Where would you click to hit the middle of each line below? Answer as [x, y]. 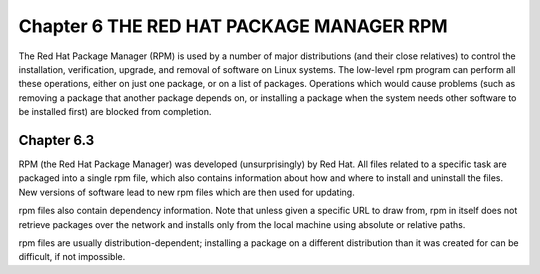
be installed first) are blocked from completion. [115, 112]
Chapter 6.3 [56, 140]
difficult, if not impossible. [72, 257]
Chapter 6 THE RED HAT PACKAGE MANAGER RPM [233, 26]
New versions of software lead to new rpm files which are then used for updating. [186, 192]
